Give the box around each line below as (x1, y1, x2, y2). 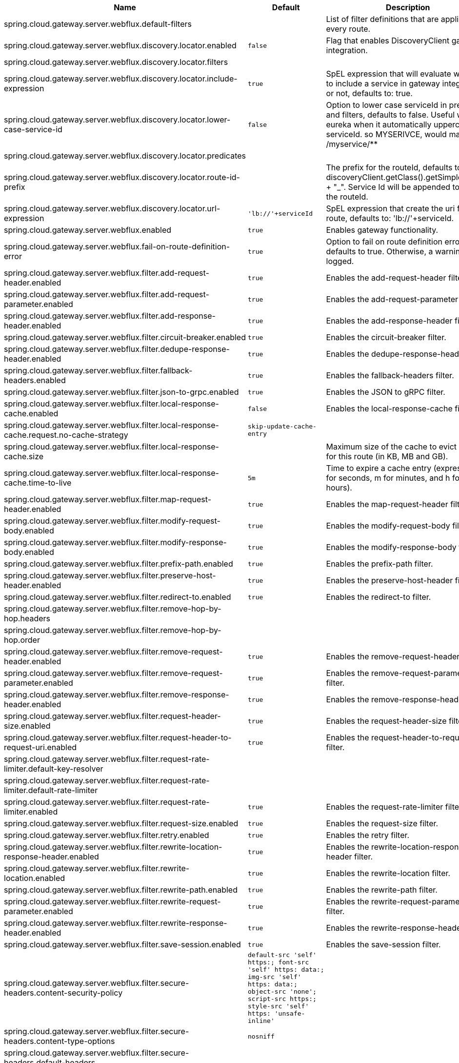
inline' (247, 1017, 275, 1024)
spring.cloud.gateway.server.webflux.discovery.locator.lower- (4, 115, 231, 124)
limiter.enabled (4, 807, 58, 817)
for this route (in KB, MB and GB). (326, 451, 448, 461)
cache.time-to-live (4, 478, 72, 488)
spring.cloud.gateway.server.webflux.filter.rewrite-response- (4, 918, 227, 928)
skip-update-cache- (247, 423, 317, 430)
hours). (326, 483, 352, 492)
